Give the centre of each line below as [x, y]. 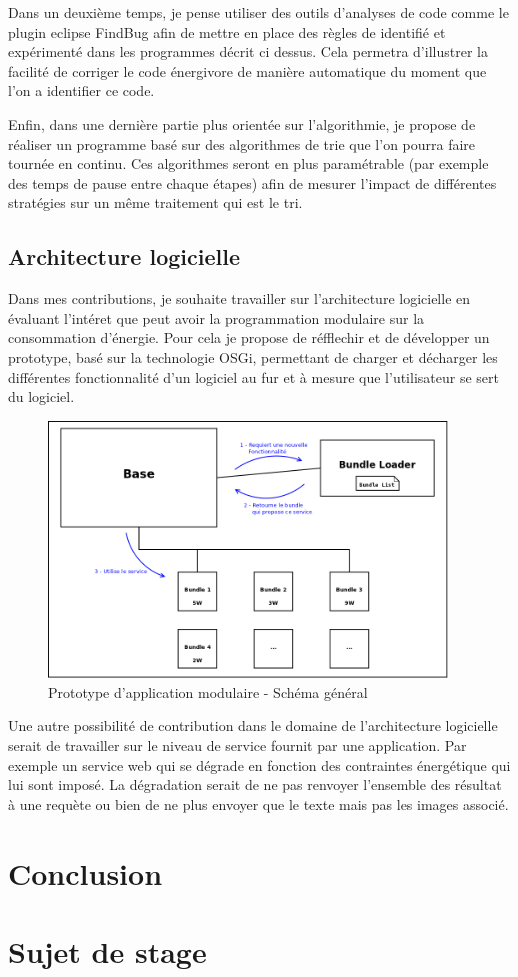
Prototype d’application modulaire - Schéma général [208, 691]
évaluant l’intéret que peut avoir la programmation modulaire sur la [216, 317]
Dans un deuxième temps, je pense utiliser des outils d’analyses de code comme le [258, 12]
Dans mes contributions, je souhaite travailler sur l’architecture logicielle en [239, 298]
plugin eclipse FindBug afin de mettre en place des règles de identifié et [227, 31]
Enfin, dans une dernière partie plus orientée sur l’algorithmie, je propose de [242, 123]
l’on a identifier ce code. [81, 90]
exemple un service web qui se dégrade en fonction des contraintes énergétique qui [259, 764]
